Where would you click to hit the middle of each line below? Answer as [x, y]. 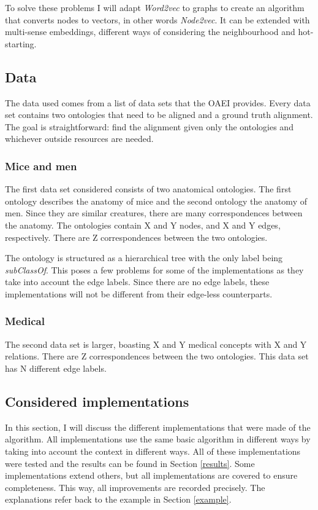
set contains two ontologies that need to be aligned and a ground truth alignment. [159, 115]
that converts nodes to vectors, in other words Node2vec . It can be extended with [157, 19]
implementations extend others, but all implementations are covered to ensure [151, 475]
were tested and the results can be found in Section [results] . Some [130, 463]
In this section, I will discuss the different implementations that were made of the [158, 427]
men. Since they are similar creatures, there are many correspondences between [154, 213]
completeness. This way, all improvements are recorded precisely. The [135, 487]
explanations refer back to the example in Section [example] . [118, 499]
